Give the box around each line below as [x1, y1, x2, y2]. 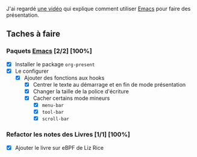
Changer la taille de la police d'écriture [33, 87, 130, 95]
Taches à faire [6, 29, 60, 39]
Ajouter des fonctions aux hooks [23, 74, 105, 81]
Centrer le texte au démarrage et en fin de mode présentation [33, 81, 186, 88]
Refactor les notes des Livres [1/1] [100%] [6, 131, 131, 139]
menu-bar [42, 102, 64, 109]
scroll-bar [42, 116, 69, 122]
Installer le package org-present [14, 60, 95, 68]
